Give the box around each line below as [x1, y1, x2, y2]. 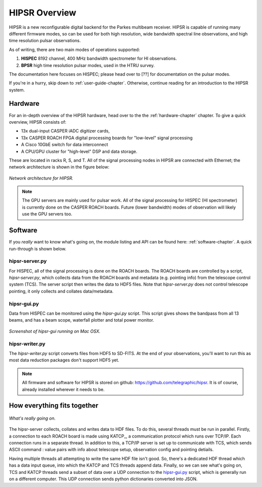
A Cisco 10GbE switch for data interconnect [21, 142, 108, 147]
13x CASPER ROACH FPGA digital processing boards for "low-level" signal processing [21, 135, 193, 141]
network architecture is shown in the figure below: [9, 164, 110, 170]
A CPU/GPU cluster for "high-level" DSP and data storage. [21, 148, 138, 154]
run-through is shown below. [9, 245, 66, 252]
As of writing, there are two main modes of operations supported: [9, 47, 140, 52]
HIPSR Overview [9, 7, 77, 18]
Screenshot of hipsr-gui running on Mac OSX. [9, 328, 100, 334]
